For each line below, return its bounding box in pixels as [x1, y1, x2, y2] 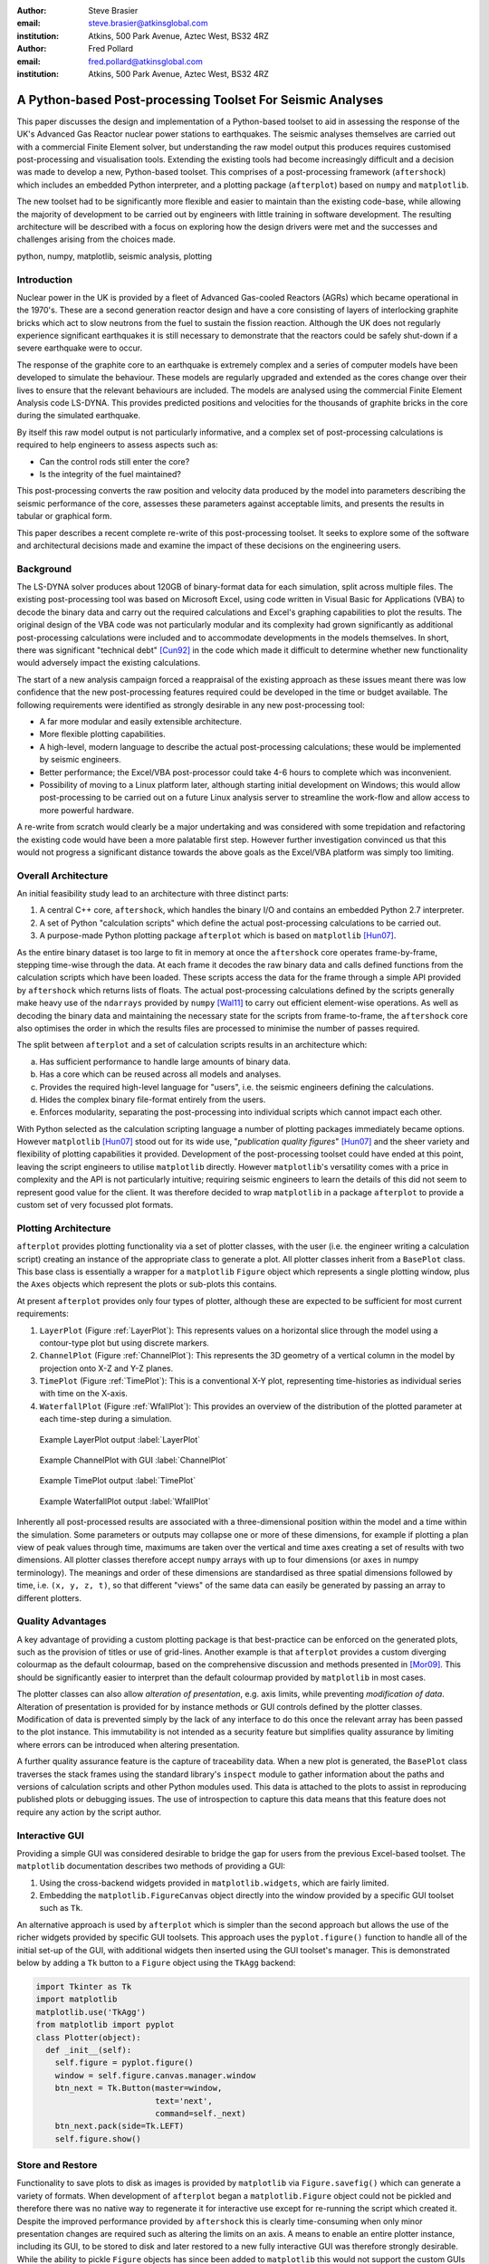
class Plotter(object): [35, 2032, 142, 2042]
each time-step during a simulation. [39, 1414, 172, 1425]
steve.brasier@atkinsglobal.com [88, 18, 208, 29]
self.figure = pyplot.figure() [54, 2058, 194, 2068]
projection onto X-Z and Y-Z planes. [39, 1363, 174, 1374]
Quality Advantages [16, 1615, 107, 1627]
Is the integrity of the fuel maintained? [39, 468, 181, 479]
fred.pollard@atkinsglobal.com [88, 55, 203, 67]
